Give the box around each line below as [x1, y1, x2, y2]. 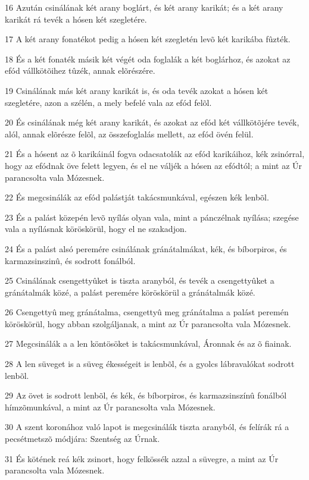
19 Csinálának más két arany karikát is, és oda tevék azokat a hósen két [5, 84, 269, 96]
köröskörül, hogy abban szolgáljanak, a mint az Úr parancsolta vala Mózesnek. [5, 317, 291, 330]
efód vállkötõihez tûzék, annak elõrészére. [5, 64, 155, 77]
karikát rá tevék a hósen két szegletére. [5, 12, 147, 25]
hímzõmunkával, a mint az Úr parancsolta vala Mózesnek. [5, 400, 216, 413]
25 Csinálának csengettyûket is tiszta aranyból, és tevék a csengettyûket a [5, 274, 274, 287]
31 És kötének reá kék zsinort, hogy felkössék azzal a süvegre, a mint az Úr [5, 452, 279, 465]
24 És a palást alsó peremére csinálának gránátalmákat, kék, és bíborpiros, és [5, 242, 287, 255]
